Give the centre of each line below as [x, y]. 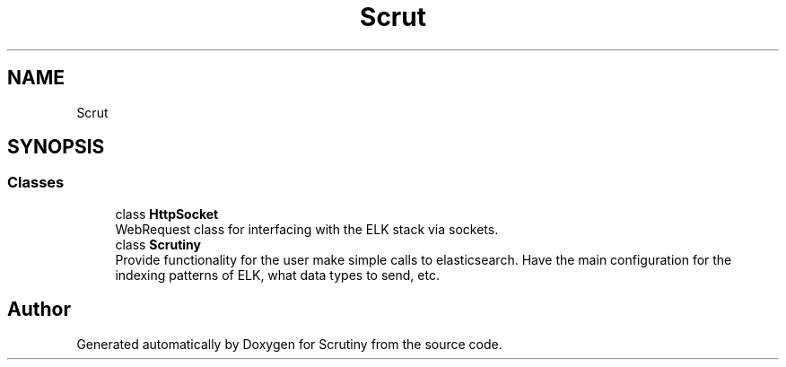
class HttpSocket [167, 214]
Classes [36, 183]
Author [39, 310]
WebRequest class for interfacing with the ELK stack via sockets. [307, 229]
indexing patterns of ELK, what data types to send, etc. [277, 275]
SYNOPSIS [56, 147]
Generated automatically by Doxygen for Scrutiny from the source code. [289, 344]
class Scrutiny [158, 244]
